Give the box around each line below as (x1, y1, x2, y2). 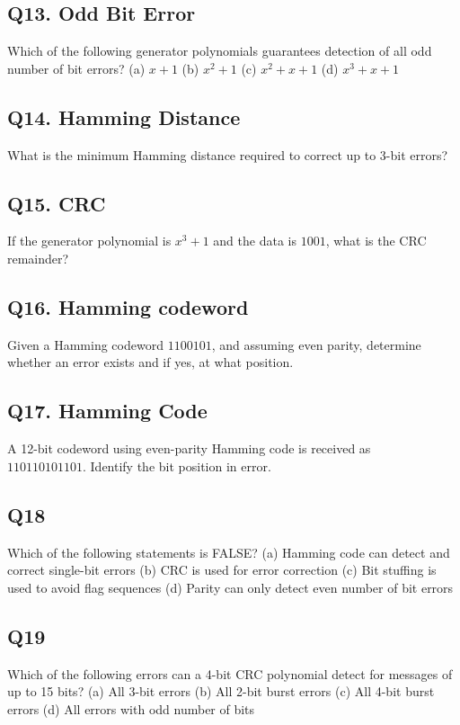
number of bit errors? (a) (7, 58, 146, 77)
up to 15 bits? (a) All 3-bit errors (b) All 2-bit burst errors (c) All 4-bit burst (7, 682, 435, 701)
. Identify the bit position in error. (83, 456, 271, 475)
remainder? (7, 248, 69, 267)
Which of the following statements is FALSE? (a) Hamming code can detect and (7, 542, 450, 561)
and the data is (213, 231, 296, 250)
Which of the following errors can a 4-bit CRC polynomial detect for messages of (7, 664, 453, 683)
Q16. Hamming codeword (7, 292, 249, 320)
